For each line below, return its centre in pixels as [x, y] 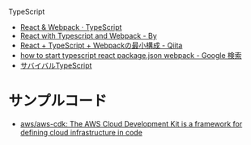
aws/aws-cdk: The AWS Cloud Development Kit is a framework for [131, 123]
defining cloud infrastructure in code [81, 132]
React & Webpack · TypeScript [71, 27]
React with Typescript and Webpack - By [89, 36]
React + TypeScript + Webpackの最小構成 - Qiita [101, 45]
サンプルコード [58, 101]
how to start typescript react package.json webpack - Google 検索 [131, 55]
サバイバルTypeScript [56, 65]
